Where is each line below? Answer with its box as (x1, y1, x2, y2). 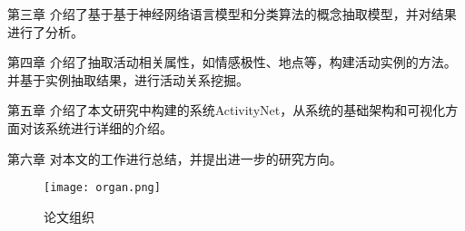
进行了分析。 (7, 22, 84, 41)
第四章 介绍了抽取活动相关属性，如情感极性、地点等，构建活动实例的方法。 (7, 53, 457, 72)
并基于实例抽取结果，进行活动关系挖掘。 (7, 70, 249, 89)
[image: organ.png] (44, 181, 161, 195)
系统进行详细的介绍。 (45, 118, 173, 137)
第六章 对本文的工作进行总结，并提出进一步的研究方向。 (7, 149, 342, 168)
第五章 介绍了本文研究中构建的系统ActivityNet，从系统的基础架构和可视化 (7, 101, 446, 120)
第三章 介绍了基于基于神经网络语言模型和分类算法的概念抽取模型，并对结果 (7, 5, 457, 23)
